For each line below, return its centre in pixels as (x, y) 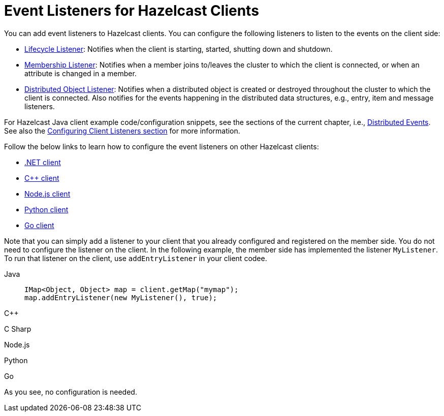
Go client (39, 225)
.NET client (43, 162)
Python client (46, 209)
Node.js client (47, 194)
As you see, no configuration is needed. (71, 392)
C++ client (42, 178)
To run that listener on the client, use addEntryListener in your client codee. (136, 258)
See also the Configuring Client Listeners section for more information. (122, 131)
